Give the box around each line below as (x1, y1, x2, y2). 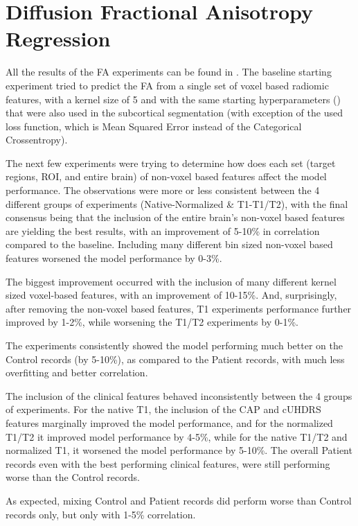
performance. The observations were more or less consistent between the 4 (6, 183, 320, 198)
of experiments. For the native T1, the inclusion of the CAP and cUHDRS (6, 402, 321, 417)
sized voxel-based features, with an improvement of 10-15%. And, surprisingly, (6, 288, 337, 302)
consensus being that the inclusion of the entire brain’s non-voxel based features (6, 210, 345, 225)
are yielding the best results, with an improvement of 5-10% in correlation (6, 223, 320, 238)
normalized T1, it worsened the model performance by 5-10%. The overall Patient (6, 443, 352, 457)
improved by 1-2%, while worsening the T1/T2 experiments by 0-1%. (6, 315, 298, 329)
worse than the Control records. (6, 470, 140, 484)
